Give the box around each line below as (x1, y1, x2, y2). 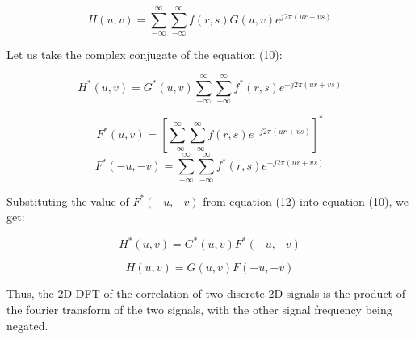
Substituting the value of (6, 192, 129, 209)
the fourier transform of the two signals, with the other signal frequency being (6, 300, 392, 317)
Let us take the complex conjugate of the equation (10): (6, 46, 283, 63)
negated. (6, 316, 48, 333)
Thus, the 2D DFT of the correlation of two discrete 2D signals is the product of (6, 285, 406, 302)
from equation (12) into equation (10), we (203, 192, 409, 209)
